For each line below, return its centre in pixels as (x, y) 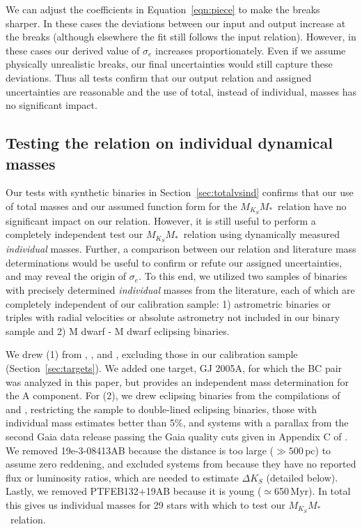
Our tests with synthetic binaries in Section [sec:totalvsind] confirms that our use (180, 192)
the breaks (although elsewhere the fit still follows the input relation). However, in (181, 37)
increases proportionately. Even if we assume (251, 50)
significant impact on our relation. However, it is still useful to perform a (161, 220)
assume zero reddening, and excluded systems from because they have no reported (181, 464)
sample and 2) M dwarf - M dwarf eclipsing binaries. (118, 330)
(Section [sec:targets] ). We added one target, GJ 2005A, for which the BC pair (174, 368)
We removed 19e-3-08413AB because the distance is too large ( (140, 450)
